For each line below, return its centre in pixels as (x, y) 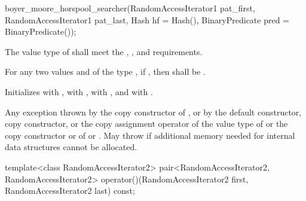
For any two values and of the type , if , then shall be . (105, 71)
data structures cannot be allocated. (71, 147)
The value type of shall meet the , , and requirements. (104, 51)
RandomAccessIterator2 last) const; (70, 191)
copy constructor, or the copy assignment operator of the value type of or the (146, 124)
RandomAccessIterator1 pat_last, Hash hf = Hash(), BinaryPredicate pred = (147, 19)
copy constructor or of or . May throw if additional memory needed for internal (150, 135)
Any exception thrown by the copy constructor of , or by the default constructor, (153, 112)
